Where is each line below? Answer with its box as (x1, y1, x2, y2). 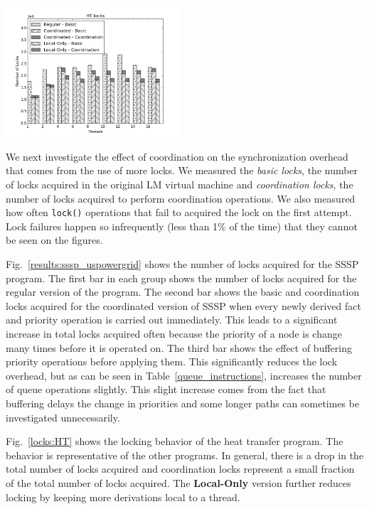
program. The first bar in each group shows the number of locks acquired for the (6, 270, 357, 285)
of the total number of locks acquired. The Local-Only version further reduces (6, 475, 351, 490)
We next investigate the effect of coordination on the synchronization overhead (6, 149, 348, 164)
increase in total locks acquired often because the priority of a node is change (6, 326, 342, 341)
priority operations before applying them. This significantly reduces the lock (6, 354, 338, 369)
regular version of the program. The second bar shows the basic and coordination (6, 284, 360, 299)
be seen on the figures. (6, 232, 103, 247)
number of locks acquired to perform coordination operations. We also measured (6, 191, 355, 205)
